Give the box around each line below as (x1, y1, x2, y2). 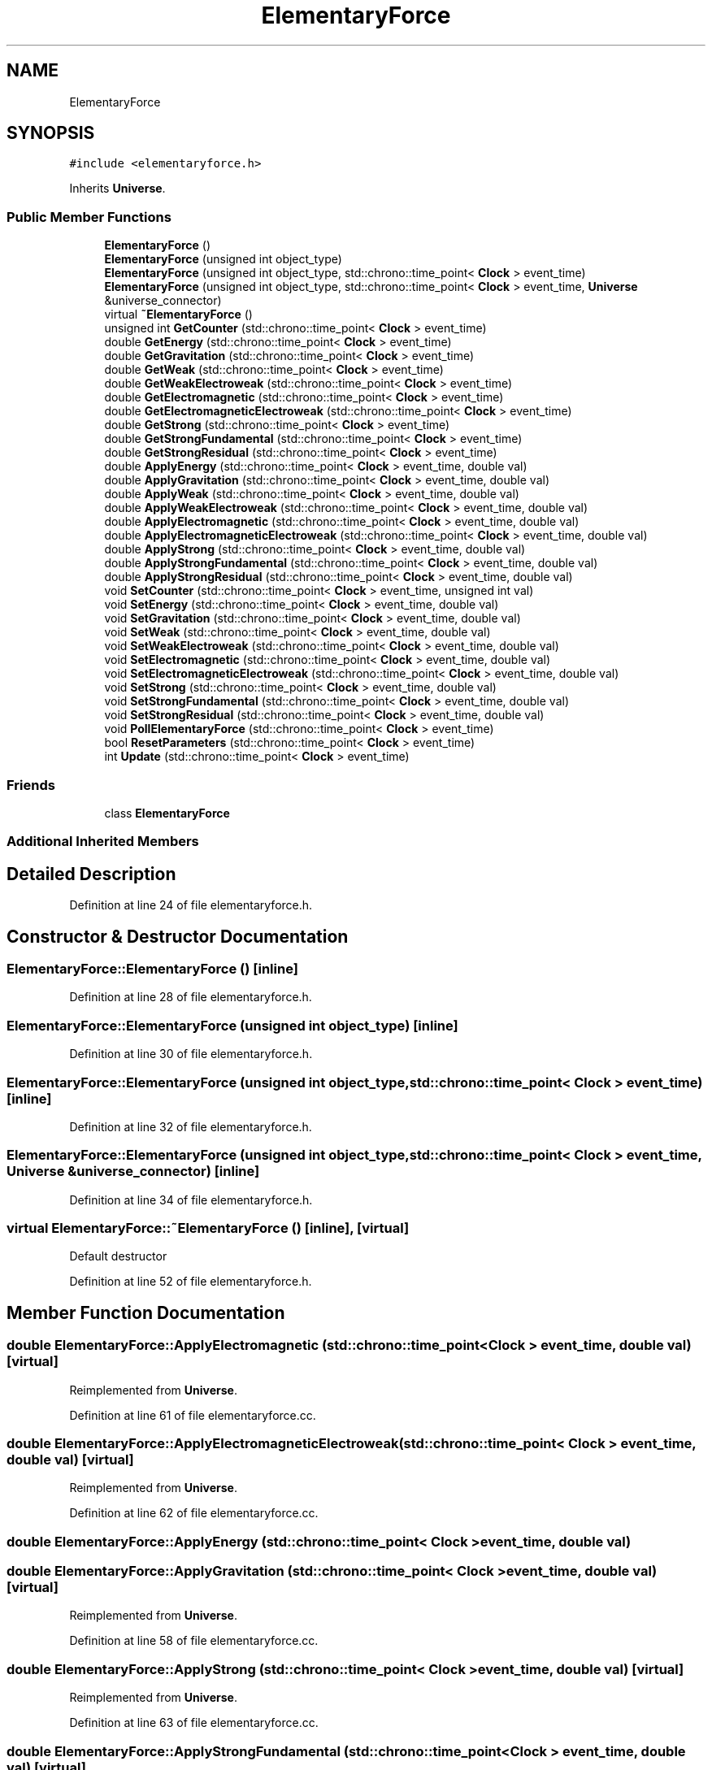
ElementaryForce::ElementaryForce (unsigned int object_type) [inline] (7, 1017, 458, 1034)
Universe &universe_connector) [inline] (7, 1163, 260, 1180)
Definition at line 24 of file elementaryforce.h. (69, 898, 313, 913)
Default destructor (69, 1249, 167, 1264)
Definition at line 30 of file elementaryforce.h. (69, 1047, 313, 1061)
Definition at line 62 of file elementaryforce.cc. (69, 1506, 319, 1521)
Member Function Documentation (7, 1302, 285, 1323)
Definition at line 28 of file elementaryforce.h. (69, 990, 312, 1004)
